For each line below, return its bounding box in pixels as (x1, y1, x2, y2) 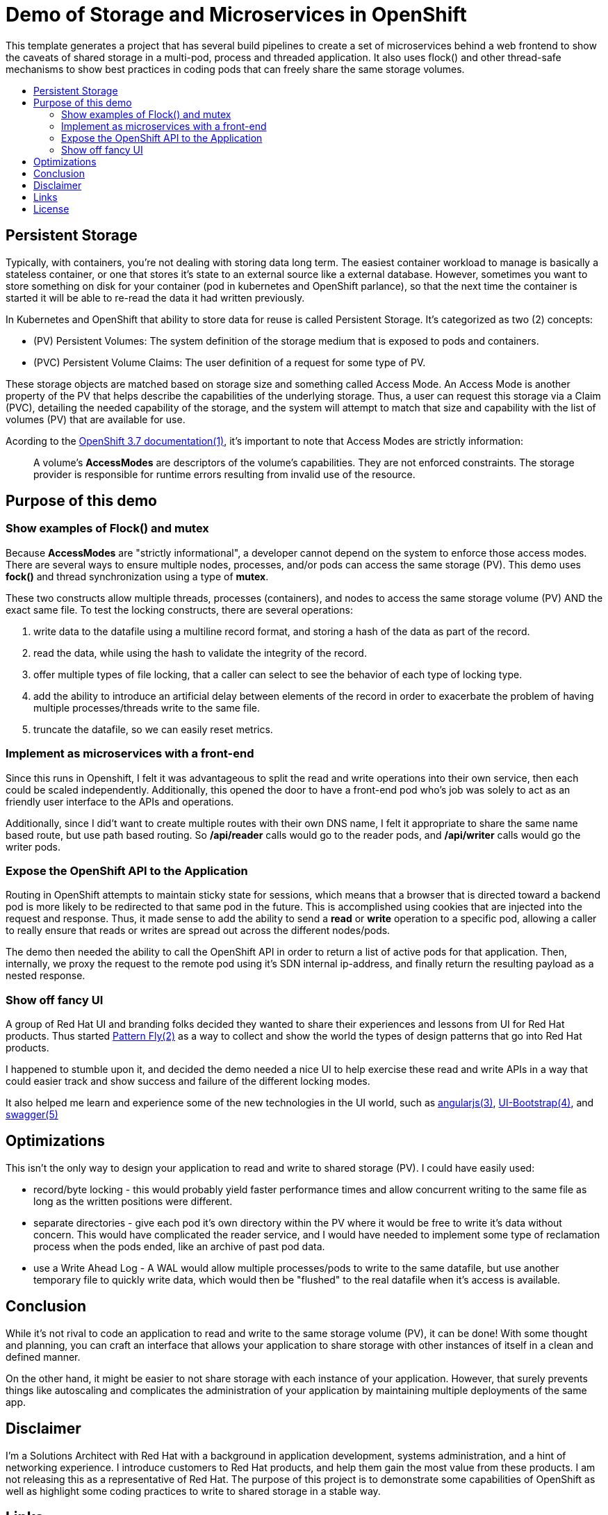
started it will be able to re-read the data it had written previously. (6, 291, 305, 304)
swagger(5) (6, 1108, 58, 1121)
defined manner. (6, 1350, 81, 1363)
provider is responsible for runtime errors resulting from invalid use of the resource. (33, 468, 416, 480)
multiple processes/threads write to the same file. (33, 701, 260, 714)
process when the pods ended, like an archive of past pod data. (33, 1240, 325, 1252)
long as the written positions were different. (33, 1195, 233, 1207)
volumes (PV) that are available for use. (6, 413, 186, 425)
